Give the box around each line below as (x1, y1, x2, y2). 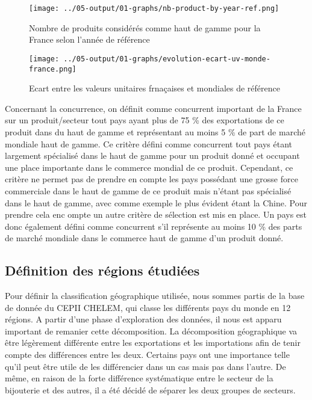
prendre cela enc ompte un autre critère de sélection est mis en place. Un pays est (5, 208, 307, 221)
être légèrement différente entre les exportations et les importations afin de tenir (5, 336, 301, 349)
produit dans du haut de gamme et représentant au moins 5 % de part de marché (5, 125, 305, 138)
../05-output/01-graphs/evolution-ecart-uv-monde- (63, 54, 270, 63)
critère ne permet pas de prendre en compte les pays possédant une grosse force (5, 173, 298, 185)
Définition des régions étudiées (5, 261, 200, 280)
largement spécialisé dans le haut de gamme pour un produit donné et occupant (5, 149, 300, 162)
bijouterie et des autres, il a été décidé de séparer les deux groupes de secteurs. (5, 383, 296, 396)
